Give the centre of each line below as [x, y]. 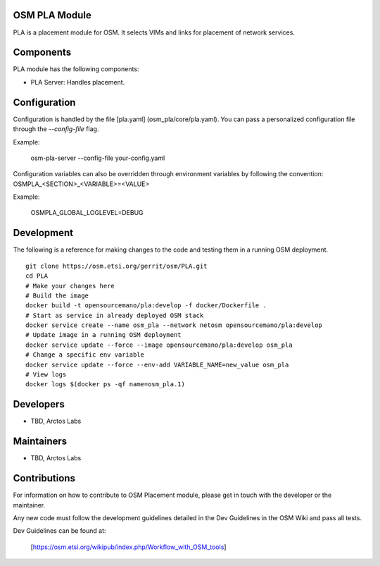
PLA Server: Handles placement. [78, 82]
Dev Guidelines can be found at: [59, 531]
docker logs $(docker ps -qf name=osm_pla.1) [106, 384]
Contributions [44, 478]
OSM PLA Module [52, 15]
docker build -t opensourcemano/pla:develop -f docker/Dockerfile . [146, 306]
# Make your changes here [70, 286]
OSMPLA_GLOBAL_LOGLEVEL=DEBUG [87, 213]
